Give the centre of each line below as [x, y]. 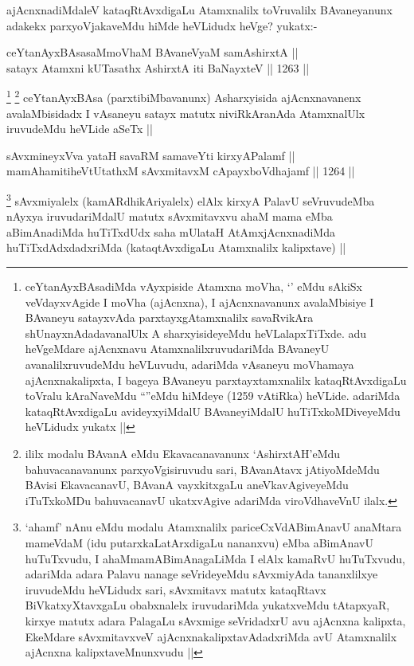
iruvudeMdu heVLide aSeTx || [80, 129]
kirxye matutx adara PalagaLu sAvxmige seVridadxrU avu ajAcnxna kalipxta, [215, 620]
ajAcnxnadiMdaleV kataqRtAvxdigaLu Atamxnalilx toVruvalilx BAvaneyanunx [199, 10]
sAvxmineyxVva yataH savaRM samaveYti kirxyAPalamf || [151, 155]
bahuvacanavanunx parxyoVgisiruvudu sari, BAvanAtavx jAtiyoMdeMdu [202, 469]
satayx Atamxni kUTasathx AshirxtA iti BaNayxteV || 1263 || [158, 67]
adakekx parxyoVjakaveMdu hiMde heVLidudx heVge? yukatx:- [162, 25]
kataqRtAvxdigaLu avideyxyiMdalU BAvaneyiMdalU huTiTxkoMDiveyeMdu [213, 411]
